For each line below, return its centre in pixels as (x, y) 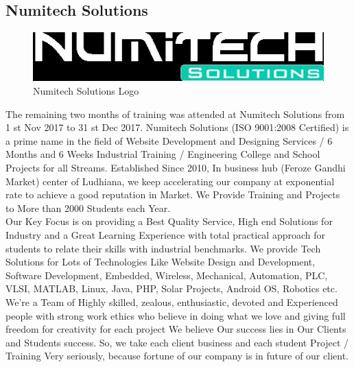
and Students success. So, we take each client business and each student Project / (177, 342)
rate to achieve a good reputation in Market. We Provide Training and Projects (173, 194)
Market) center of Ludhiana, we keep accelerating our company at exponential (170, 181)
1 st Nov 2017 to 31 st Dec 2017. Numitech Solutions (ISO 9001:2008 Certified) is (177, 127)
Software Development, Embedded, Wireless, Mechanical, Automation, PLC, (167, 275)
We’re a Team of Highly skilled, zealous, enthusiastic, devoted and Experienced (172, 301)
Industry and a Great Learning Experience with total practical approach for (166, 234)
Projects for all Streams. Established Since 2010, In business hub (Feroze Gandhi (176, 167)
